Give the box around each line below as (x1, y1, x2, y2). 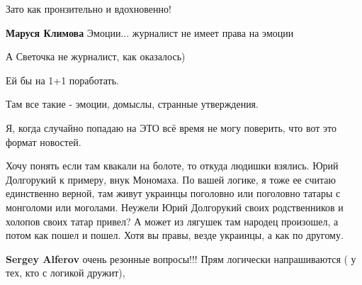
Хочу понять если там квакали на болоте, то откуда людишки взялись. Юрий (6, 158, 339, 173)
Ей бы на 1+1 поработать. (6, 72, 119, 87)
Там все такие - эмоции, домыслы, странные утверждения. (6, 96, 259, 111)
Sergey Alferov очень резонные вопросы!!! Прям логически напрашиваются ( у (6, 251, 356, 266)
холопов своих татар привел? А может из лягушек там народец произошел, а (6, 213, 339, 228)
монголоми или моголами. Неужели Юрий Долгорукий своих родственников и (6, 199, 344, 214)
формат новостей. (6, 134, 81, 149)
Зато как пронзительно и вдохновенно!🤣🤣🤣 (6, 1, 180, 16)
